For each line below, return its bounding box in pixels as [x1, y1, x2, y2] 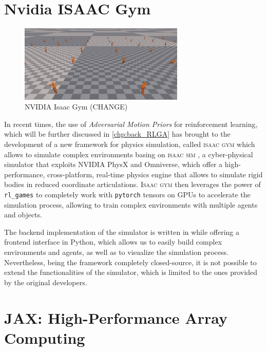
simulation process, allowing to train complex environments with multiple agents [4, 199, 258, 210]
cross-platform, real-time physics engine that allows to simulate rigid [47, 169, 263, 179]
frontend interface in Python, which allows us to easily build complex [4, 236, 222, 247]
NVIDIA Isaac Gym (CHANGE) [25, 101, 128, 112]
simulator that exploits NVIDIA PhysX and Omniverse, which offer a [4, 159, 223, 170]
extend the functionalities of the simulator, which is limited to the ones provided [4, 267, 258, 278]
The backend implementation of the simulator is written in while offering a [4, 226, 239, 237]
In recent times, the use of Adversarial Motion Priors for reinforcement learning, [4, 118, 258, 129]
